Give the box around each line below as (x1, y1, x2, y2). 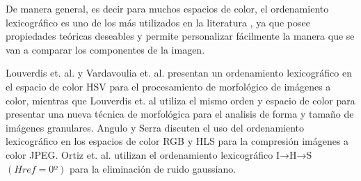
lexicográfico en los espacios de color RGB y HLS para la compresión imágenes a (6, 134, 349, 148)
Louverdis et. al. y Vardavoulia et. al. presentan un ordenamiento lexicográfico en (6, 65, 352, 80)
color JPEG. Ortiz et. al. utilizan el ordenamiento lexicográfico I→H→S (6, 147, 312, 162)
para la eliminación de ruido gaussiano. (70, 161, 236, 175)
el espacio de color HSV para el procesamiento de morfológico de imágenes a (6, 79, 331, 93)
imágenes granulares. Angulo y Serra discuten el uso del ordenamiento (6, 120, 305, 134)
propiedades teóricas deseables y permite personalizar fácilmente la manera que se (6, 29, 355, 43)
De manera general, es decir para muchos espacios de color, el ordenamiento (6, 1, 329, 15)
